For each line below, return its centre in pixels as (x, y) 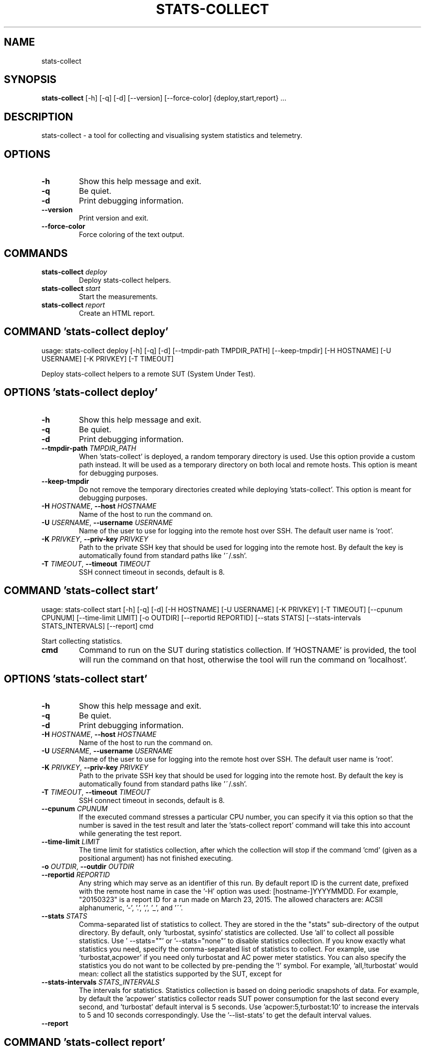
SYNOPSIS (30, 80)
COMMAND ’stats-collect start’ (81, 591)
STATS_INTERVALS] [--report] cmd (98, 626)
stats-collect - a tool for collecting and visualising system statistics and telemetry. (172, 136)
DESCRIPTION (39, 117)
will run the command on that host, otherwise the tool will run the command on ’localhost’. (243, 659)
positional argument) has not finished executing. (156, 858)
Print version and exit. (114, 218)
